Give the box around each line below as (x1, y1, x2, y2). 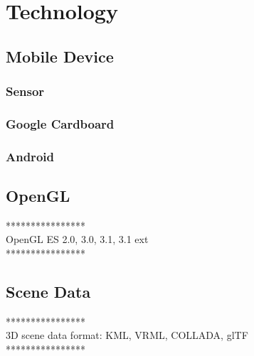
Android (6, 147, 54, 165)
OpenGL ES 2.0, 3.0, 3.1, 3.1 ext (6, 232, 149, 247)
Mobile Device (6, 45, 114, 67)
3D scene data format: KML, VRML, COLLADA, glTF (6, 328, 248, 342)
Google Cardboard (6, 114, 115, 132)
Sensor (6, 82, 45, 100)
